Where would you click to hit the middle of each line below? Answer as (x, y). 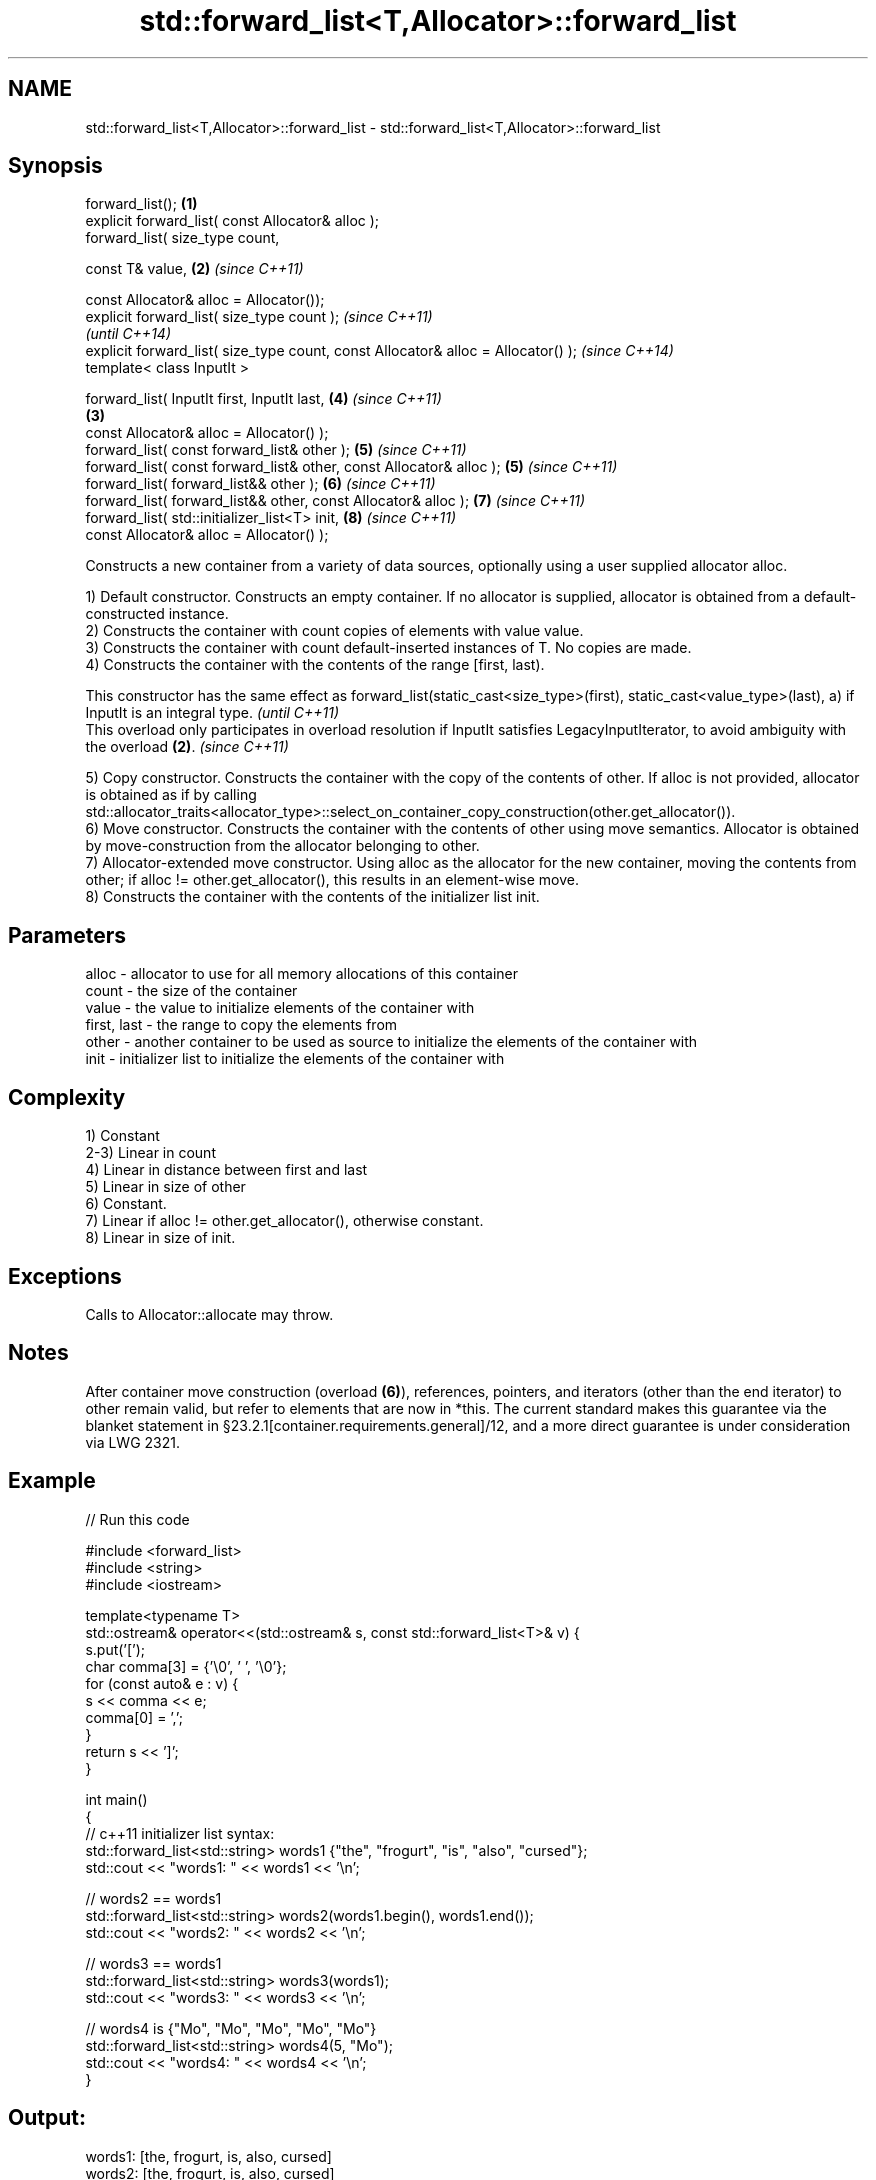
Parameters (67, 935)
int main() (116, 1799)
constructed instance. (157, 614)
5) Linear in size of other (165, 1187)
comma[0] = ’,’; (134, 1717)
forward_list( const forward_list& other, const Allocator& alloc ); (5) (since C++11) (351, 467)
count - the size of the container (191, 991)
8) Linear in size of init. (160, 1238)
